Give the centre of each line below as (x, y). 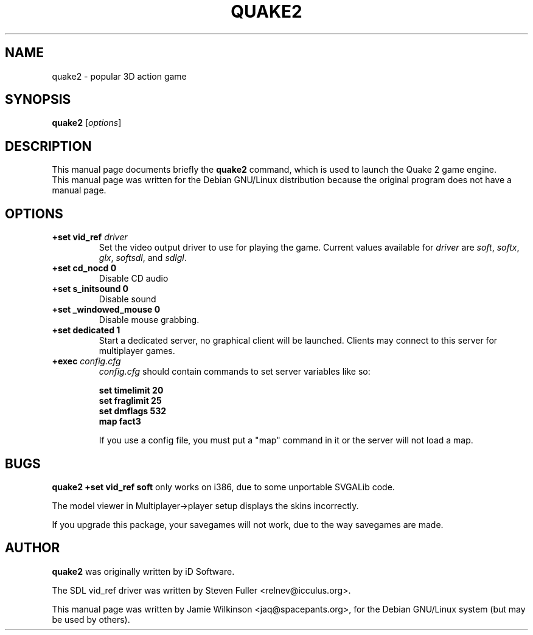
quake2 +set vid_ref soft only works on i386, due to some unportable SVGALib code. (223, 487)
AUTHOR (33, 548)
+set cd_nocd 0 (84, 268)
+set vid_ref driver (90, 237)
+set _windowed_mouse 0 (106, 310)
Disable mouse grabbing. (149, 320)
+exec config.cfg (86, 361)
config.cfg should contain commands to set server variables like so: (235, 372)
